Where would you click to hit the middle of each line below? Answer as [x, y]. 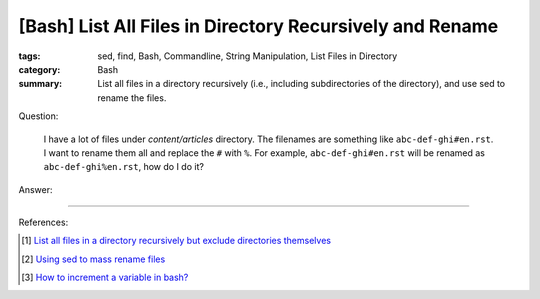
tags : [29, 56]
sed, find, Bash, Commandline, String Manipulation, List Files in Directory [247, 56]
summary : [40, 84]
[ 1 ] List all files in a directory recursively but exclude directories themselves [176, 241]
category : [39, 69]
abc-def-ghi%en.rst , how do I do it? [124, 167]
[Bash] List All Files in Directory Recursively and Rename [258, 26]
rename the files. [132, 97]
